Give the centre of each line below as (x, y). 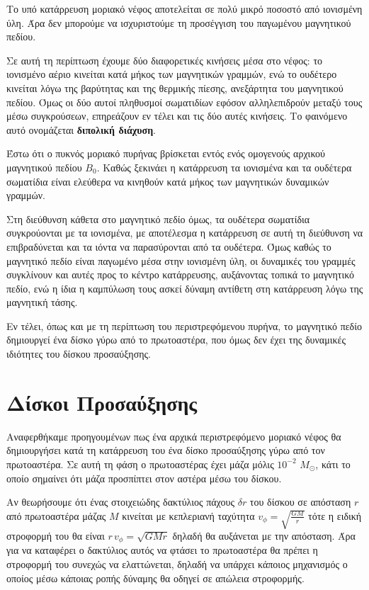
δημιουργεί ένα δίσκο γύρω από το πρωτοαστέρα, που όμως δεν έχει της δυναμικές (176, 340)
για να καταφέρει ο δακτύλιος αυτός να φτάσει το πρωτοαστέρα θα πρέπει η (162, 550)
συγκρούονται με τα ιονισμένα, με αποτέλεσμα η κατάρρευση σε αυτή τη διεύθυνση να (185, 233)
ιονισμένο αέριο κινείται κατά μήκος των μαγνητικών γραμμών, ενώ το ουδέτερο (172, 74)
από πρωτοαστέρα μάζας (56, 515)
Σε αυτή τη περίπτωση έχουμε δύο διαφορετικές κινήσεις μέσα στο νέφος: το (165, 60)
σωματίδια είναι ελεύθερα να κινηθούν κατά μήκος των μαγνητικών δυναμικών (168, 181)
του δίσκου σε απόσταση (300, 502)
